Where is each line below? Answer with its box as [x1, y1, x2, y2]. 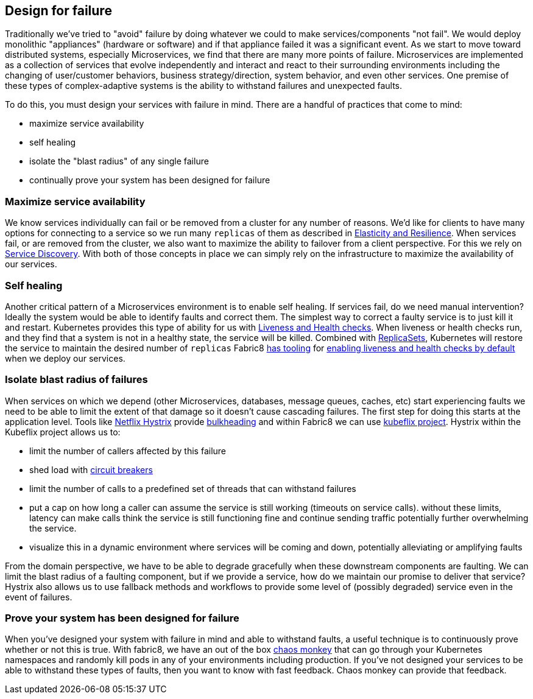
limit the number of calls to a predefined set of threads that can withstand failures [29, 483, 356, 494]
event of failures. [5, 591, 72, 602]
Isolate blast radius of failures [5, 373, 148, 386]
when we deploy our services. [5, 353, 125, 364]
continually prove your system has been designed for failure [29, 175, 270, 186]
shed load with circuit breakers [29, 464, 153, 475]
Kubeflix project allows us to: [5, 426, 121, 437]
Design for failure [5, 3, 112, 18]
